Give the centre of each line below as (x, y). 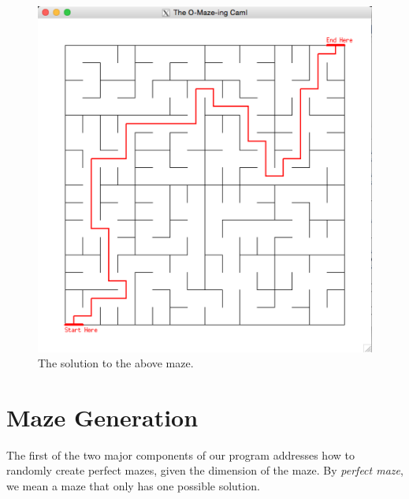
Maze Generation (102, 417)
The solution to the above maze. (116, 363)
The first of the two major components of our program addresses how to (180, 454)
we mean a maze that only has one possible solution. (133, 486)
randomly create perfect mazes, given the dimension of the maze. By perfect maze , (205, 470)
